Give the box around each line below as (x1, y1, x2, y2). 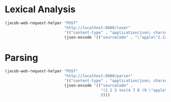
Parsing (5, 52, 38, 63)
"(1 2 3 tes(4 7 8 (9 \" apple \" (101, 88, 169, 93)
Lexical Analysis (5, 4, 76, 15)
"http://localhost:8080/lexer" (64, 25, 131, 30)
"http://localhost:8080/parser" (64, 73, 133, 79)
